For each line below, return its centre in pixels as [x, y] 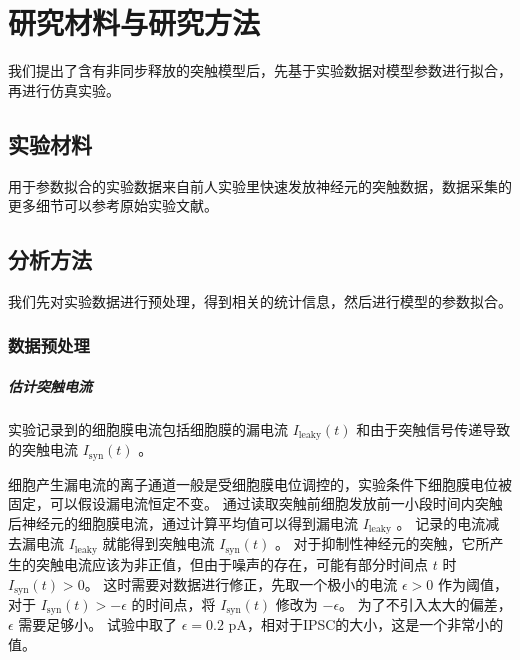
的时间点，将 [173, 603]
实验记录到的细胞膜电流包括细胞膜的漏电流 [148, 428]
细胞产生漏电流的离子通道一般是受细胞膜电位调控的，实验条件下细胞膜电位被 [260, 483]
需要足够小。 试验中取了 [98, 624]
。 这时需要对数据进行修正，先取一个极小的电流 [241, 583]
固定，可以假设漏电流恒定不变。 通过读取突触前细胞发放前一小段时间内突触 [255, 503]
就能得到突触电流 [158, 543]
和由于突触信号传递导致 [433, 428]
